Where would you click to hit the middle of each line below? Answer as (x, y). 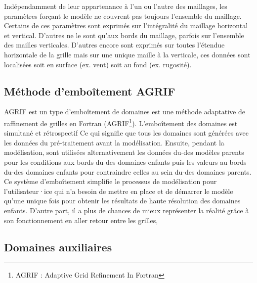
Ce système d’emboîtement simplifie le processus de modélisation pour (110, 181)
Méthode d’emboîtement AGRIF (90, 91)
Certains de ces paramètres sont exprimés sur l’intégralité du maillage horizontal (126, 25)
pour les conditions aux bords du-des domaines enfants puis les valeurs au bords (125, 162)
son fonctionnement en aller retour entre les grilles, (81, 220)
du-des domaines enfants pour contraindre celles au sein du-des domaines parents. (128, 171)
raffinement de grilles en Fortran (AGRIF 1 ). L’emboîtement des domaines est (121, 122)
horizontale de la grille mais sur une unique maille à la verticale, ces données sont (127, 54)
